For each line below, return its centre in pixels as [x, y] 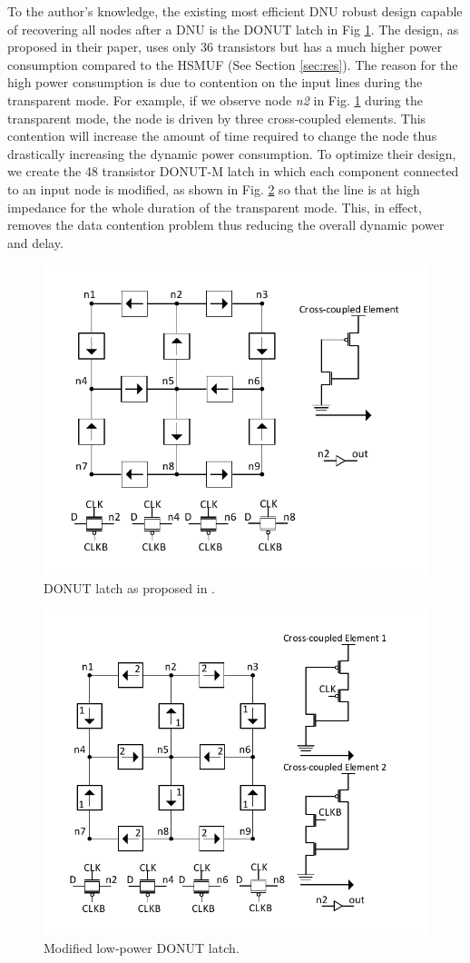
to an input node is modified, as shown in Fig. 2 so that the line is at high [214, 189]
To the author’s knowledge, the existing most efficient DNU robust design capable [235, 11]
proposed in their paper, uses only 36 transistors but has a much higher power [225, 47]
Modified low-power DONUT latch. [142, 948]
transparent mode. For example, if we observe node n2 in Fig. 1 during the [215, 99]
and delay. [35, 242]
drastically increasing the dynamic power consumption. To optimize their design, [232, 153]
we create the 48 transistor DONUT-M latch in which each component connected [233, 171]
